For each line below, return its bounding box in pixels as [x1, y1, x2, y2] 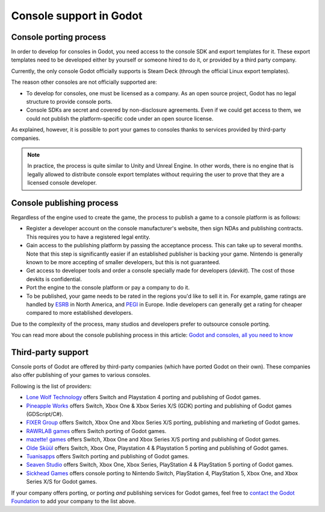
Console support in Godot [11, 9, 143, 22]
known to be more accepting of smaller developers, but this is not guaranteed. [26, 259, 221, 265]
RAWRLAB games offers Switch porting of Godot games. [26, 427, 167, 434]
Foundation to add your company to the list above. [11, 498, 136, 505]
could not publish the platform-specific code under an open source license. [26, 115, 214, 122]
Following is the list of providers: [11, 382, 91, 390]
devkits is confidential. [26, 275, 82, 283]
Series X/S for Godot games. [26, 478, 97, 485]
